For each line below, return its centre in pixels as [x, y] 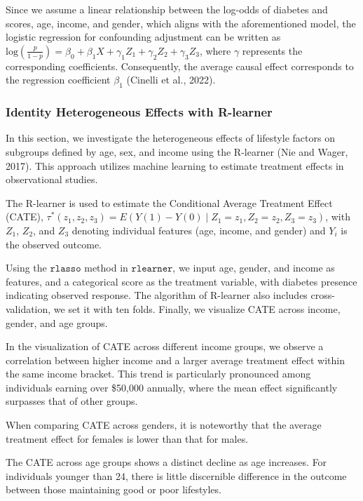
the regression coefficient [58, 80]
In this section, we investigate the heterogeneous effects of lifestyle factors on [170, 138]
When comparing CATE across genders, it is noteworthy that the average [164, 425]
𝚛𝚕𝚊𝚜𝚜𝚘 [66, 269]
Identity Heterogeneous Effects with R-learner [139, 112]
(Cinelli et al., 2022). [171, 80]
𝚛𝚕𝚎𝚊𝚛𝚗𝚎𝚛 [152, 269]
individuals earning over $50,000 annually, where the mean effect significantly [172, 387]
